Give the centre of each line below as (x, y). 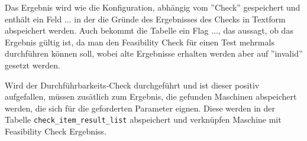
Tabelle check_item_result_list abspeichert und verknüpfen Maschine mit (143, 119)
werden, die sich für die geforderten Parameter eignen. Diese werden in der (140, 108)
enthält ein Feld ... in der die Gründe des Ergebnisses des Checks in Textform (145, 19)
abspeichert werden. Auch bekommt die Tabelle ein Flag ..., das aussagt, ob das (149, 30)
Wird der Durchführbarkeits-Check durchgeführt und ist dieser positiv (132, 85)
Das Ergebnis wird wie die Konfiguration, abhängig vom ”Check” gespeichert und (153, 7)
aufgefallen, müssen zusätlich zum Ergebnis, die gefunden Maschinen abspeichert (151, 96)
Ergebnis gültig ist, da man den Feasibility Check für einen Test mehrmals (140, 42)
